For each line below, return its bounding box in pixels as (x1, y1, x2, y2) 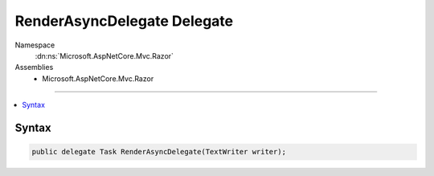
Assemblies (14, 63, 54, 72)
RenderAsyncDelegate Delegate (14, 12, 233, 30)
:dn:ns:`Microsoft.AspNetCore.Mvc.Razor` (35, 51, 174, 60)
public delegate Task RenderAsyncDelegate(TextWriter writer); (31, 147, 287, 157)
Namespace (14, 40, 55, 50)
